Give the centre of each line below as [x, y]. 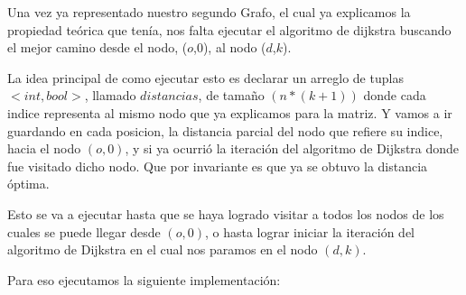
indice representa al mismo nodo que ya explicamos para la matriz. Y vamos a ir [230, 112]
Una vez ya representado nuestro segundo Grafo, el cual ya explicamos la [209, 12]
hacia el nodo [44, 148]
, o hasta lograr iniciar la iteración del [309, 231]
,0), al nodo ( [230, 47]
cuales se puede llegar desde [84, 231]
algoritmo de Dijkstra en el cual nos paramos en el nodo [163, 249]
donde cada [395, 95]
